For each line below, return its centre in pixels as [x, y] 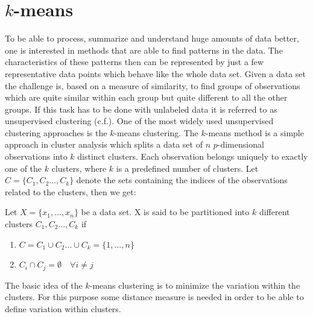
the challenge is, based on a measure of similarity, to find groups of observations [153, 85]
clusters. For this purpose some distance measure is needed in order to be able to [154, 297]
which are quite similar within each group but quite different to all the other [146, 97]
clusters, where [79, 168]
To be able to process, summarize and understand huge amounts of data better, [152, 38]
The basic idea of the [44, 285]
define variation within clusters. [63, 308]
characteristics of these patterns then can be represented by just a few [134, 62]
